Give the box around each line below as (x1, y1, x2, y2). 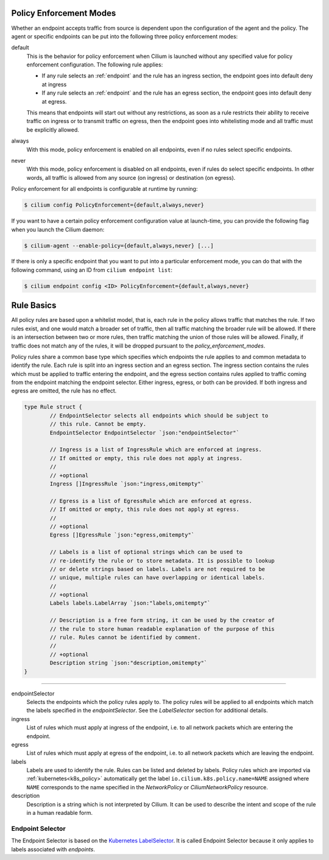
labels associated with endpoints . (11, 845, 96, 853)
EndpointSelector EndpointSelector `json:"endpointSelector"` (49, 429, 240, 436)
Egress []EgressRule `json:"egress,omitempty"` (49, 531, 195, 539)
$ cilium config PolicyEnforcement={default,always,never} (24, 202, 204, 208)
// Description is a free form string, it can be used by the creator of (49, 617, 275, 624)
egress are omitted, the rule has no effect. (11, 387, 117, 394)
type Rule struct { (24, 403, 82, 411)
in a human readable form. (26, 809, 93, 817)
